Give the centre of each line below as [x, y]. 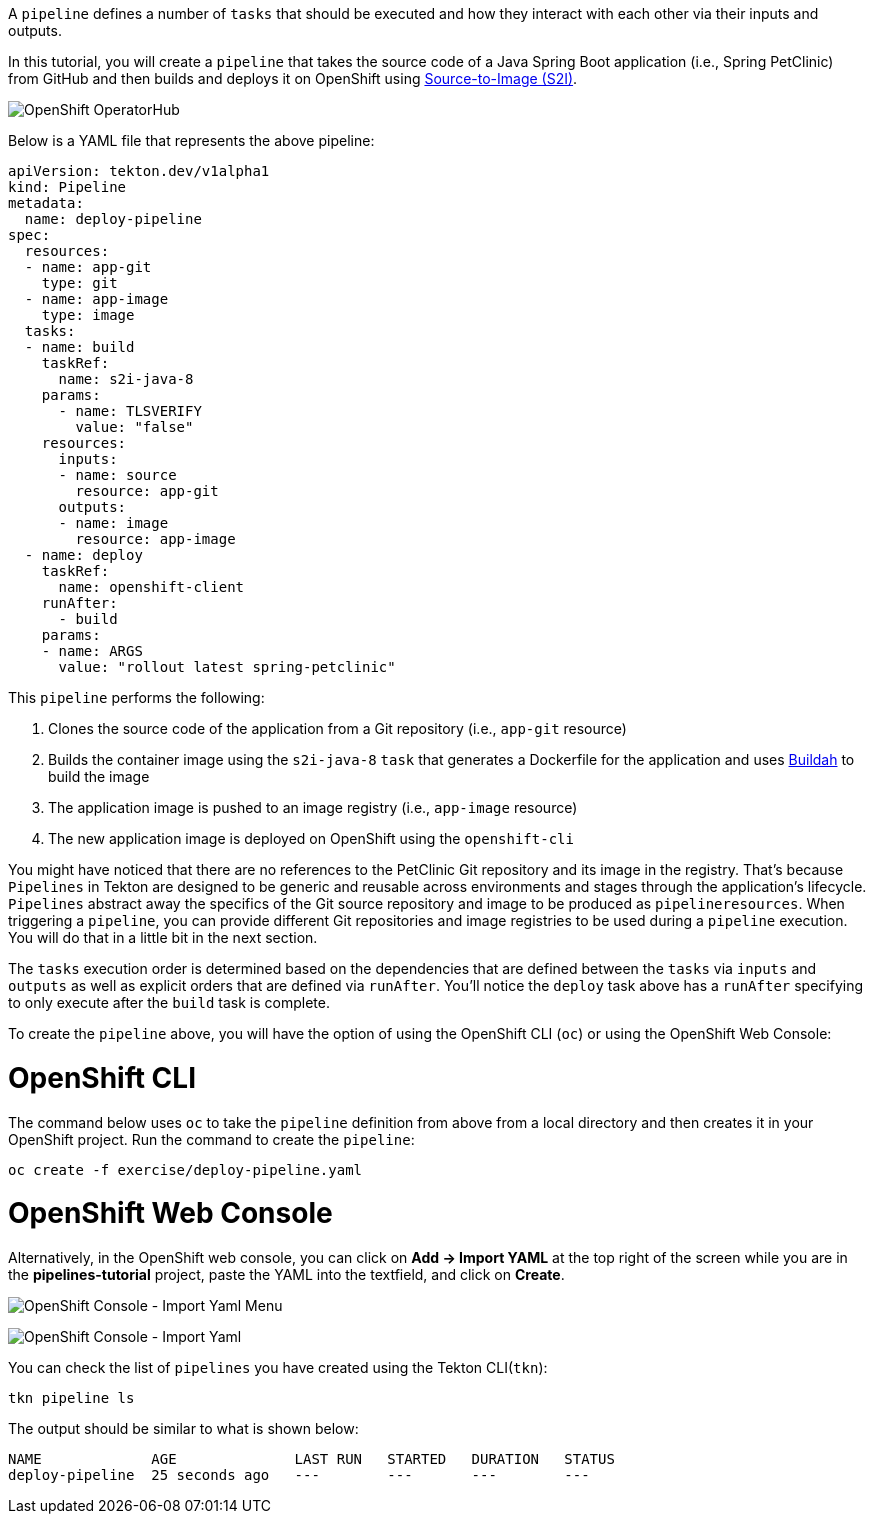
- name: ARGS [92, 651]
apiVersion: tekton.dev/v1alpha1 [139, 171]
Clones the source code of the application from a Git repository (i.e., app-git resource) [337, 728]
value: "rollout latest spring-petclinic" [227, 667]
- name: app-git [88, 267]
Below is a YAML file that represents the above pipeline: [191, 140]
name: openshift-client [151, 587]
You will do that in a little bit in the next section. [163, 937]
